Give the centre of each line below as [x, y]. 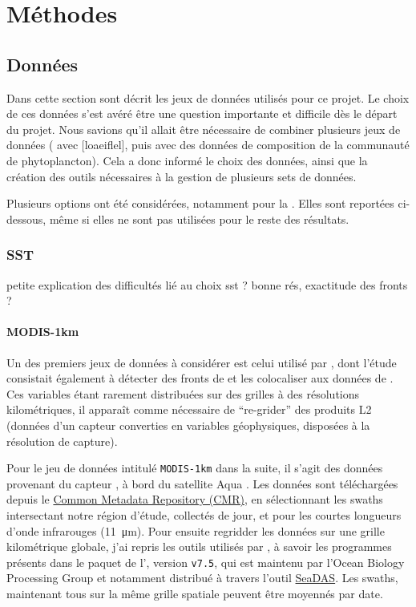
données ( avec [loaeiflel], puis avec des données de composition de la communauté [208, 145]
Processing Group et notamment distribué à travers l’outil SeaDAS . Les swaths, [202, 578]
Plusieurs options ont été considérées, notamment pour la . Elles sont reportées [200, 203]
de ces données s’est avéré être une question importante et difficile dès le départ [202, 113]
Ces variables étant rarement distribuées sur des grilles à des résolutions [183, 393]
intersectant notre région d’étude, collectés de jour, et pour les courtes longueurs [204, 514]
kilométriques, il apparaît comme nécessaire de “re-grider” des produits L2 [189, 409]
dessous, [26, 219]
